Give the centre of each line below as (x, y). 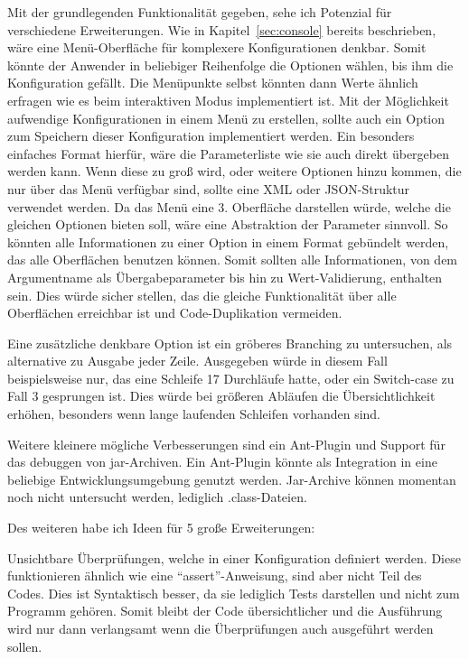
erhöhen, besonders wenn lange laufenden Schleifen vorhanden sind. (194, 414)
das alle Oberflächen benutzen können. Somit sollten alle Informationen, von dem (233, 260)
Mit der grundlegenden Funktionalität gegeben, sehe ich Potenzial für (200, 12)
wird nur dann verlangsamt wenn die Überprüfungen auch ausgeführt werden (220, 628)
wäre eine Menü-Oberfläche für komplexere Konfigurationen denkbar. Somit (217, 47)
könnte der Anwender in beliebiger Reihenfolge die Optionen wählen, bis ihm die (230, 65)
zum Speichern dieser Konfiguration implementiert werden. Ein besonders (211, 136)
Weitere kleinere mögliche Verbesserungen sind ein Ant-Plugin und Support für (226, 444)
